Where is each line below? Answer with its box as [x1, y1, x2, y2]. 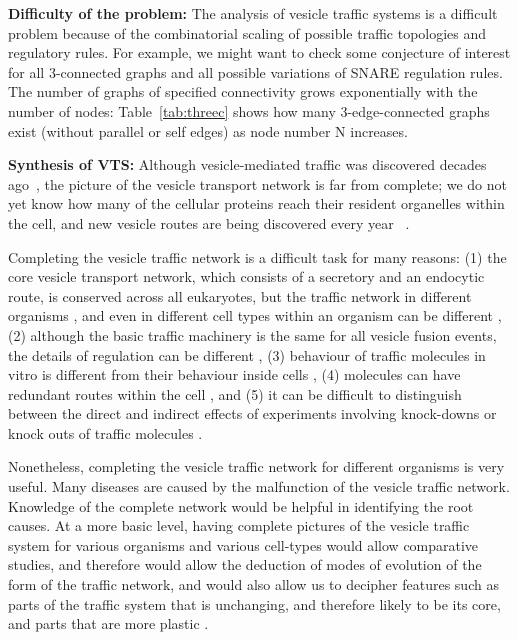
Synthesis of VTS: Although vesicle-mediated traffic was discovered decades [8, 154, 487, 175]
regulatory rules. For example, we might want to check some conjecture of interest [8, 42, 511, 63]
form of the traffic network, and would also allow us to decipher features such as [8, 574, 499, 595]
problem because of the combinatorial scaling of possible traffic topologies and [8, 22, 487, 43]
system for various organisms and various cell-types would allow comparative [8, 534, 479, 555]
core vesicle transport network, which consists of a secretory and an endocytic [8, 266, 485, 287]
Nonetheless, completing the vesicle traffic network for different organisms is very [8, 456, 505, 477]
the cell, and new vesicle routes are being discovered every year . [8, 212, 410, 233]
